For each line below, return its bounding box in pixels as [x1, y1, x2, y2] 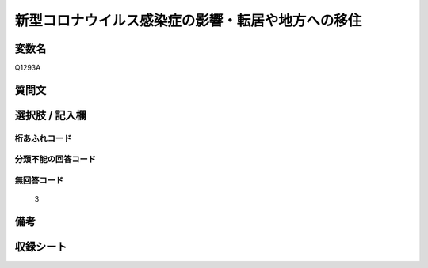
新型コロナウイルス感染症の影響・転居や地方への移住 [14, 12, 362, 29]
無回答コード [14, 175, 64, 186]
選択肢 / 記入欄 [14, 108, 87, 122]
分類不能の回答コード [14, 154, 97, 165]
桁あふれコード [14, 133, 72, 144]
